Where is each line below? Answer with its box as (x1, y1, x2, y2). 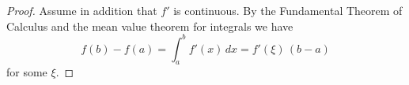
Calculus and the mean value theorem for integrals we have (6, 17, 293, 34)
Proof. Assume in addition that (6, 2, 157, 18)
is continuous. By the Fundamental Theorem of (173, 2, 403, 18)
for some (6, 64, 47, 80)
